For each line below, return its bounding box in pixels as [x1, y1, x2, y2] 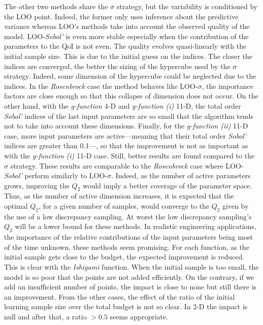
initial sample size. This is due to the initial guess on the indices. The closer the [4, 50, 253, 61]
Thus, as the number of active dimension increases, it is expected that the [4, 190, 234, 201]
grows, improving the [4, 180, 70, 190]
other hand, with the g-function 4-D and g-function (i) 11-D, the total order [4, 100, 241, 111]
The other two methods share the [4, 1, 108, 11]
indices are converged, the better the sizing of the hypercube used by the [4, 60, 231, 71]
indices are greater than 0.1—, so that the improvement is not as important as [4, 140, 248, 151]
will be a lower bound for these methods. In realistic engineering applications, [15, 221, 256, 232]
